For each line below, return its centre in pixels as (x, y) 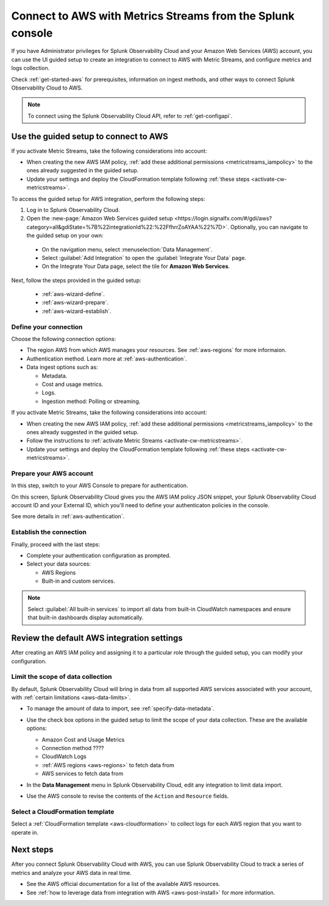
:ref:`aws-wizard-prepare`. (75, 303)
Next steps (32, 850)
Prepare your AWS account (52, 473)
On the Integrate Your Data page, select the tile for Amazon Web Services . (136, 266)
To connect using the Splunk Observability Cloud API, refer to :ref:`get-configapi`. (130, 116)
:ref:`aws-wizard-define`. (73, 294)
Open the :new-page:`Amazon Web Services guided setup (100, 219)
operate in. (25, 832)
